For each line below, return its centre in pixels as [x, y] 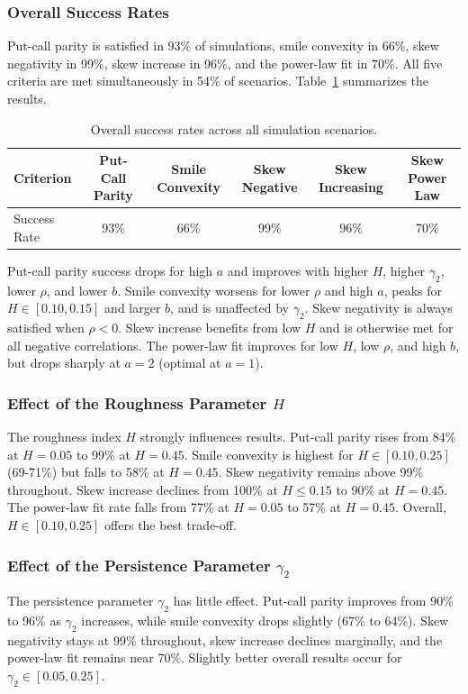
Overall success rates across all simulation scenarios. [234, 128]
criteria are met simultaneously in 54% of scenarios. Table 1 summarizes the [218, 81]
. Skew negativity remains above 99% [321, 472]
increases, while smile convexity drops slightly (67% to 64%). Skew [265, 621]
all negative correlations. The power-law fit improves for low [173, 345]
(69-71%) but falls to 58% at [86, 472]
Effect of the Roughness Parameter [137, 402]
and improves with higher [297, 270]
